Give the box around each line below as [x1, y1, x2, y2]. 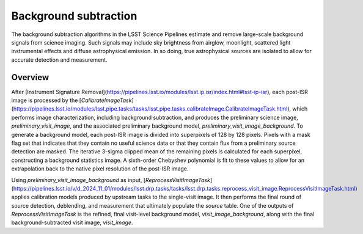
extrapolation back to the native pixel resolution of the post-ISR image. [11, 165, 189, 172]
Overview [11, 72, 50, 82]
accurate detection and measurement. [11, 56, 108, 64]
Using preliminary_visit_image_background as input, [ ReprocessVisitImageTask [11, 176, 211, 183]
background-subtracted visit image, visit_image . [11, 219, 133, 226]
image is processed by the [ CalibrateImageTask [11, 97, 132, 104]
